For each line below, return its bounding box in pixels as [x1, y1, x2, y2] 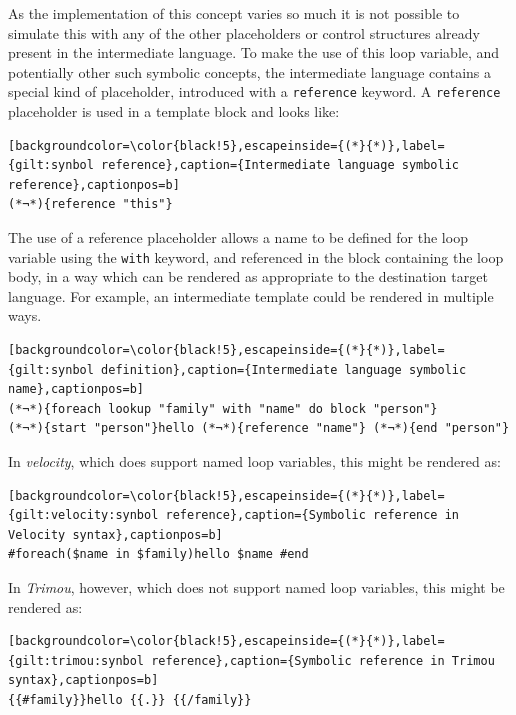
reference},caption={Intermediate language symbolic [101, 158, 460, 173]
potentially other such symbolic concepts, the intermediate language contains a [8, 61, 491, 82]
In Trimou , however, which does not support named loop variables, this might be [8, 576, 505, 597]
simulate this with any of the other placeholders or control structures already [8, 22, 480, 43]
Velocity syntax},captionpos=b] [8, 527, 223, 542]
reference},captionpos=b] [8, 177, 180, 192]
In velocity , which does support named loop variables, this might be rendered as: [8, 451, 501, 471]
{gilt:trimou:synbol [8, 653, 145, 668]
